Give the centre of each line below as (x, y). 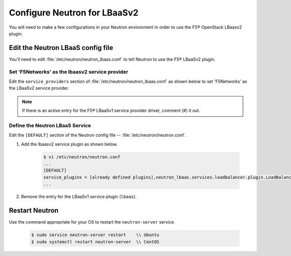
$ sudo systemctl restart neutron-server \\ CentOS (95, 242)
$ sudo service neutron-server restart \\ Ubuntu (95, 235)
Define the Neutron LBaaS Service (50, 125)
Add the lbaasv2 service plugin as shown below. (69, 144)
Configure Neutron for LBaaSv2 (74, 13)
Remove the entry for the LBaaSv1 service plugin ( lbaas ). (79, 197)
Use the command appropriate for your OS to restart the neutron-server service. (92, 222)
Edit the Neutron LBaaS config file (61, 48)
